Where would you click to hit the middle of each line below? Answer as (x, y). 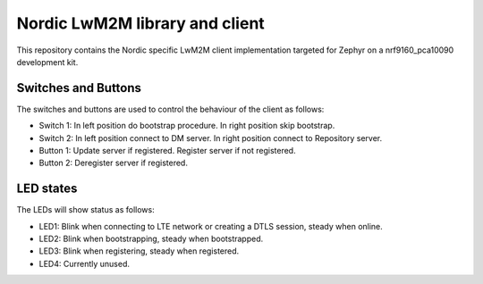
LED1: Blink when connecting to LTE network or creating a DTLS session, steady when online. (211, 226)
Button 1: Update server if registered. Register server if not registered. (167, 151)
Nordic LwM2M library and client (141, 23)
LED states (47, 189)
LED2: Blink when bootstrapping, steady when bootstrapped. (151, 239)
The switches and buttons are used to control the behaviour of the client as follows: (170, 109)
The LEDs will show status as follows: (86, 210)
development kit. (47, 62)
